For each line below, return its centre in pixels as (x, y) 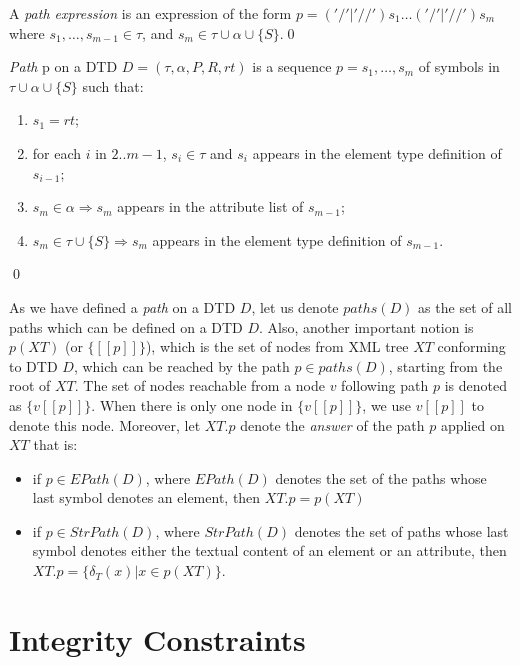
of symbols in (459, 66)
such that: (113, 85)
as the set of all (465, 306)
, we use (387, 404)
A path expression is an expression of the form (150, 13)
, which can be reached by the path (181, 365)
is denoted (475, 385)
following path (385, 385)
